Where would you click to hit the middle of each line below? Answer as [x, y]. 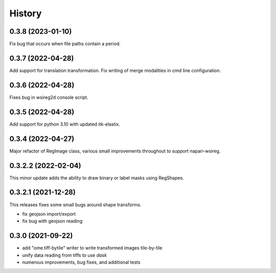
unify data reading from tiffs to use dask [65, 255]
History [26, 13]
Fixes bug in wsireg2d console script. [49, 97]
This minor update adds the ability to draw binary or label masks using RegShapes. [97, 178]
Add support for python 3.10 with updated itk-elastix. [65, 124]
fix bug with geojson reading [52, 221]
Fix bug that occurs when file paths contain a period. [65, 44]
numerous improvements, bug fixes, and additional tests [81, 262]
